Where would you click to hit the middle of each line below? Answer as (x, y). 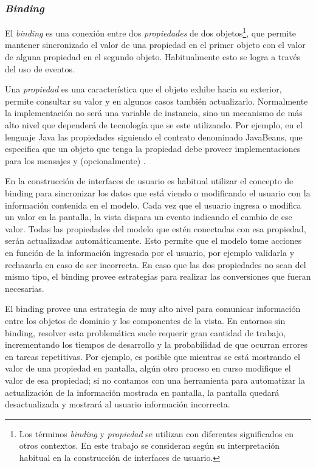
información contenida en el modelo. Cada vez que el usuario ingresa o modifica (153, 205)
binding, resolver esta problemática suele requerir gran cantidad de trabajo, (145, 332)
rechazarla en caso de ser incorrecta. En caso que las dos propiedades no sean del (156, 264)
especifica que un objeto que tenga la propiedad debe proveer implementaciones (153, 149)
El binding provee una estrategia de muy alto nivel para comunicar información (153, 309)
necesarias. (25, 288)
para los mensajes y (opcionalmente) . (75, 160)
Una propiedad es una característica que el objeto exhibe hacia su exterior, (143, 89)
